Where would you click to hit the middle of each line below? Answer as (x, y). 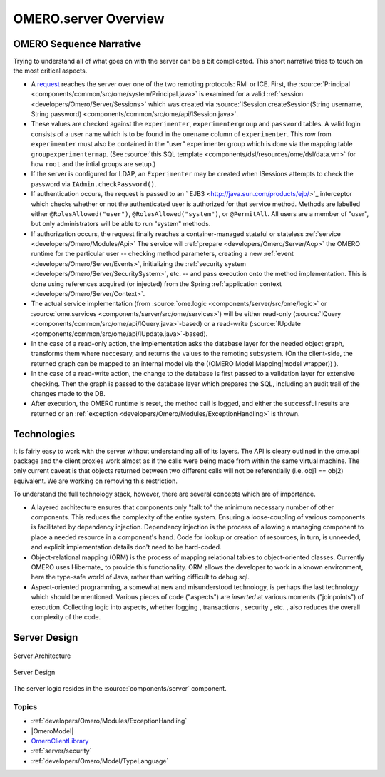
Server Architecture (42, 656)
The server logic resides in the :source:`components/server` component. (120, 689)
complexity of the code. (66, 616)
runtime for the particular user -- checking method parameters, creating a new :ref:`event (162, 254)
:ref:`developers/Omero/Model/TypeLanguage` (100, 761)
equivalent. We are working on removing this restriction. (96, 481)
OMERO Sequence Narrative (77, 44)
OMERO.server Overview (89, 19)
